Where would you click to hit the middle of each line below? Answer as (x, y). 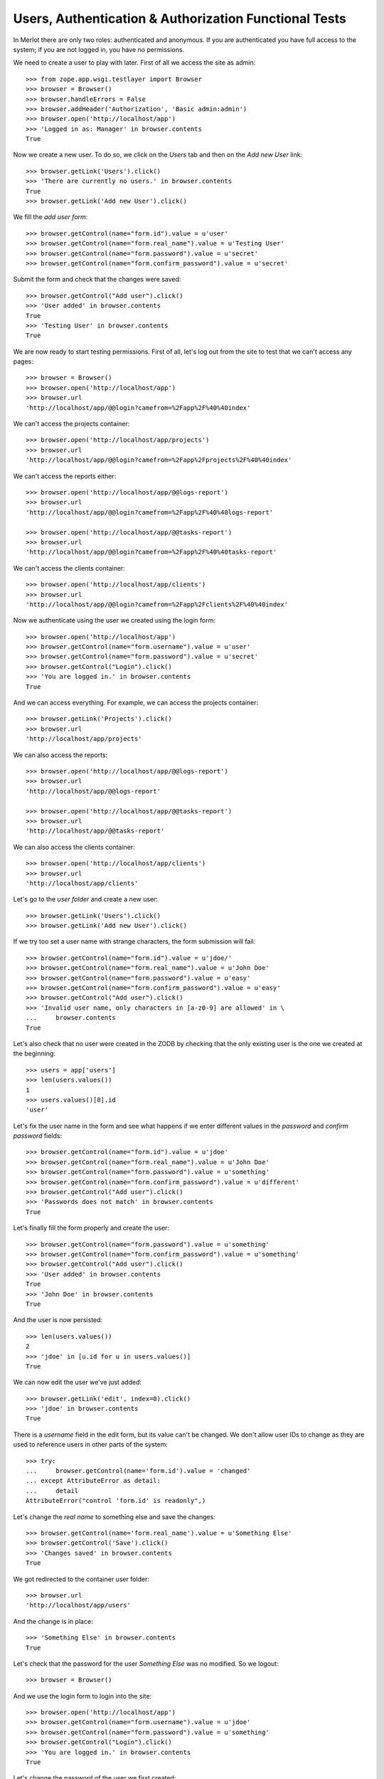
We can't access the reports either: (65, 476)
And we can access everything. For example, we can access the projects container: (136, 703)
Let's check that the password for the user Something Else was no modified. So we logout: (146, 1663)
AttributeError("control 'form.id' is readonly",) (116, 1501)
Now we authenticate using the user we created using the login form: (114, 621)
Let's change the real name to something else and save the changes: (114, 1516)
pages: (23, 361)
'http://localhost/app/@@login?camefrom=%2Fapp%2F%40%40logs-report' (150, 512)
